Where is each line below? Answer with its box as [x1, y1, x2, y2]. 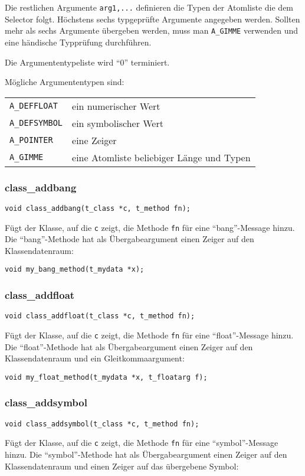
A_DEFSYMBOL [9, 118, 63, 128]
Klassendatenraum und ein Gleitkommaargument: [5, 352, 185, 364]
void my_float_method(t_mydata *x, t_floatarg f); [5, 373, 208, 382]
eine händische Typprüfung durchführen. [5, 35, 152, 48]
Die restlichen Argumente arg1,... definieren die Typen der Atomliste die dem [5, 1, 294, 13]
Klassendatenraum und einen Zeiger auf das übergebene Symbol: [5, 459, 239, 472]
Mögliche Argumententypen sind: [5, 76, 124, 88]
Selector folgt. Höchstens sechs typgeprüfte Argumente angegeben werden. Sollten [5, 12, 300, 25]
